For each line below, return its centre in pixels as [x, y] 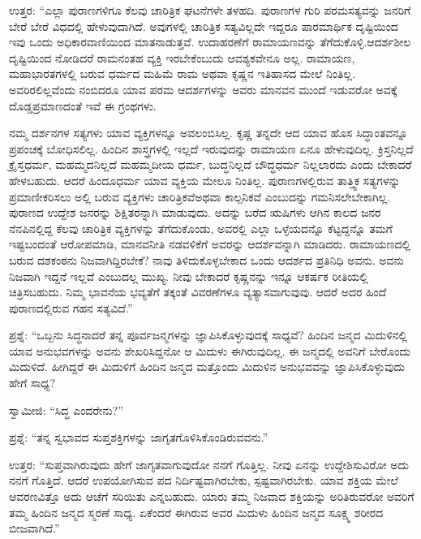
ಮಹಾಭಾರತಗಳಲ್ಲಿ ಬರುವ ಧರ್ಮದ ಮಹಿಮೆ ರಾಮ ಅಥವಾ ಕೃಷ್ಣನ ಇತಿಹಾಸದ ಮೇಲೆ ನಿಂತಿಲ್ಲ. [183, 73]
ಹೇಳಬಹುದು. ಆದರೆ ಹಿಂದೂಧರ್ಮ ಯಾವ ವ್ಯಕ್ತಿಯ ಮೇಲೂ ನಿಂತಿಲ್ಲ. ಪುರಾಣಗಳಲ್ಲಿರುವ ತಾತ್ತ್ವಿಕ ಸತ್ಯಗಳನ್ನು [205, 180]
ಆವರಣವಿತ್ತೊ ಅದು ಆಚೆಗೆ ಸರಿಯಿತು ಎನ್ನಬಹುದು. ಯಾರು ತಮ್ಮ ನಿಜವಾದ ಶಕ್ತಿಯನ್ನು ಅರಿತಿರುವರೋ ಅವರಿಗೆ [212, 496]
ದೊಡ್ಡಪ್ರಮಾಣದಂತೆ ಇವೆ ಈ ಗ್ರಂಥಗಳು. [83, 105]
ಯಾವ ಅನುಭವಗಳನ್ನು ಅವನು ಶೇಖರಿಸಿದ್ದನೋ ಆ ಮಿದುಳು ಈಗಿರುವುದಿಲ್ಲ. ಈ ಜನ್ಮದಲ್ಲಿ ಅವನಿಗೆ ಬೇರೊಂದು [210, 350]
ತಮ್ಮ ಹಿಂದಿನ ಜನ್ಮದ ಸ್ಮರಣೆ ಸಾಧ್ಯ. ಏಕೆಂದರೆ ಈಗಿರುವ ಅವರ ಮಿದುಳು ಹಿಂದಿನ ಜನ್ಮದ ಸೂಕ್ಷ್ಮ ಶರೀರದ [196, 512]
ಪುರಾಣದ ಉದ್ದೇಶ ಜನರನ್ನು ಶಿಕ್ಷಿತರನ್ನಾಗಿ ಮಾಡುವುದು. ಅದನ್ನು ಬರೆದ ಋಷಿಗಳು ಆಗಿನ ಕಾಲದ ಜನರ [195, 212]
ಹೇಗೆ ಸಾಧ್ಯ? [32, 383]
